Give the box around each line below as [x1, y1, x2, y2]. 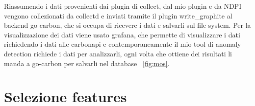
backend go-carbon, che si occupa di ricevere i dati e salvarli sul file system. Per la [4, 20, 251, 30]
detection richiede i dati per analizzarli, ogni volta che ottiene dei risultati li [4, 48, 232, 58]
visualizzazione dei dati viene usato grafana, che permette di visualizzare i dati [4, 29, 240, 39]
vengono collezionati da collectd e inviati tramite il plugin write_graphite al [4, 10, 232, 20]
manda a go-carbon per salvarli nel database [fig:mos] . [4, 58, 170, 68]
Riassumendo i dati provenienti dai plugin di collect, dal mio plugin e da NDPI [4, 1, 242, 11]
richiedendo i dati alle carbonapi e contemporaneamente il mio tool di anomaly [4, 39, 241, 49]
